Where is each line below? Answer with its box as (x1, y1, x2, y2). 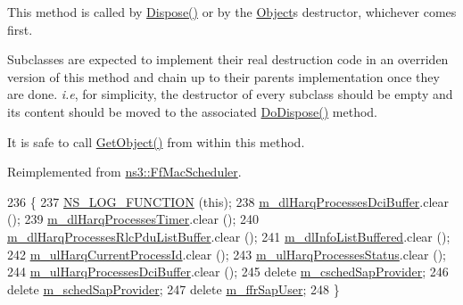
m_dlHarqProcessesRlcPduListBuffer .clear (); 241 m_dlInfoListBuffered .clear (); (7, 227, 451, 245)
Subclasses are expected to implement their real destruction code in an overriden (7, 50, 449, 69)
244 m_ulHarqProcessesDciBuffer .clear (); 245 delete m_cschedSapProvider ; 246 (7, 262, 449, 281)
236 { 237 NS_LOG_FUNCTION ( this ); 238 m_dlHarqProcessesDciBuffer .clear (7, 192, 450, 210)
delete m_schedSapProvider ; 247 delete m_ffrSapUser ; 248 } (7, 279, 340, 298)
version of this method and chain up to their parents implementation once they (7, 67, 440, 86)
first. (7, 20, 33, 38)
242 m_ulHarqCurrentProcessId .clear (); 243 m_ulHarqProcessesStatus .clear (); (7, 244, 446, 263)
